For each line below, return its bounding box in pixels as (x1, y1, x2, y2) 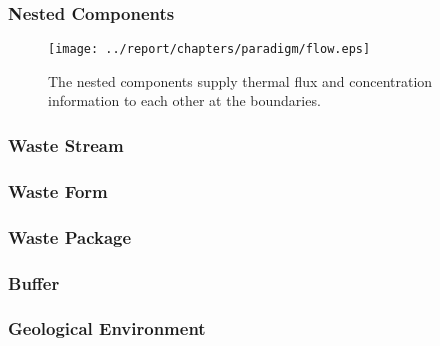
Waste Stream (8, 132, 124, 157)
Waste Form (8, 178, 108, 203)
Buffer (8, 270, 60, 295)
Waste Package (8, 224, 132, 249)
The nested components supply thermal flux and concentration (48, 70, 433, 91)
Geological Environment (8, 316, 206, 341)
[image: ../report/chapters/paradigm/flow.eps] (48, 42, 371, 57)
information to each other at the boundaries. (48, 90, 321, 111)
